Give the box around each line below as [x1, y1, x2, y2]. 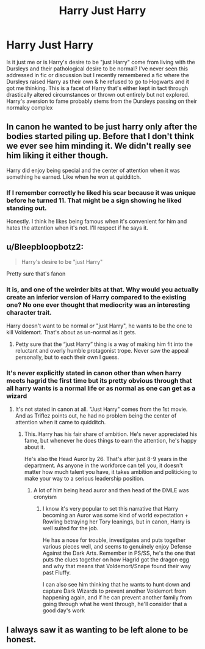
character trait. [6, 308, 52, 317]
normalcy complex [6, 103, 53, 111]
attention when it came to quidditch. [15, 419, 106, 426]
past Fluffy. [42, 569, 71, 576]
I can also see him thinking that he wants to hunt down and [42, 581, 191, 588]
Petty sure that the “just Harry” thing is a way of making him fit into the [15, 340, 193, 348]
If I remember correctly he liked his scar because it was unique [6, 188, 196, 197]
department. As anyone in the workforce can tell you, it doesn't [24, 462, 183, 469]
